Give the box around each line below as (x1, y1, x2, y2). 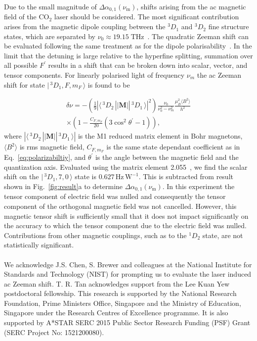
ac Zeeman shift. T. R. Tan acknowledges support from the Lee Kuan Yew (4, 278, 230, 289)
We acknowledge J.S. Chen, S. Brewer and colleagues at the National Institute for (4, 259, 252, 269)
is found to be (87, 79, 130, 90)
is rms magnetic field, (19, 142, 85, 152)
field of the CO (4, 11, 49, 22)
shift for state (4, 79, 45, 90)
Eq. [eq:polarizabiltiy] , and (4, 152, 86, 162)
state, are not (202, 230, 243, 240)
